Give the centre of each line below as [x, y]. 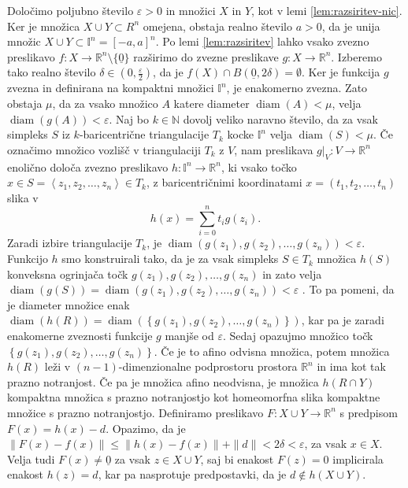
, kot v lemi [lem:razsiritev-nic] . [327, 10]
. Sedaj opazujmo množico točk [298, 336]
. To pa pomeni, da [348, 289]
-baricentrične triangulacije [144, 134]
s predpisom [369, 412]
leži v [57, 366]
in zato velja [292, 274]
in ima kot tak [351, 366]
